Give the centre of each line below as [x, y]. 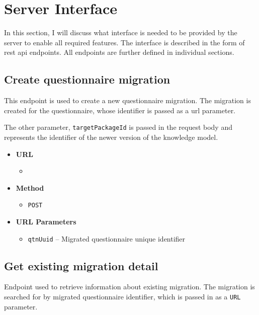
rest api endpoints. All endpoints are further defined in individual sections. [119, 52]
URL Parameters [46, 221]
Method [30, 187]
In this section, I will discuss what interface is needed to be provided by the [121, 32]
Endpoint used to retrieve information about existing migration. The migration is [129, 287]
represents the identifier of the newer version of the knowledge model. [111, 137]
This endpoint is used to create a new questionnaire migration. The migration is [127, 100]
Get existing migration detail [81, 265]
